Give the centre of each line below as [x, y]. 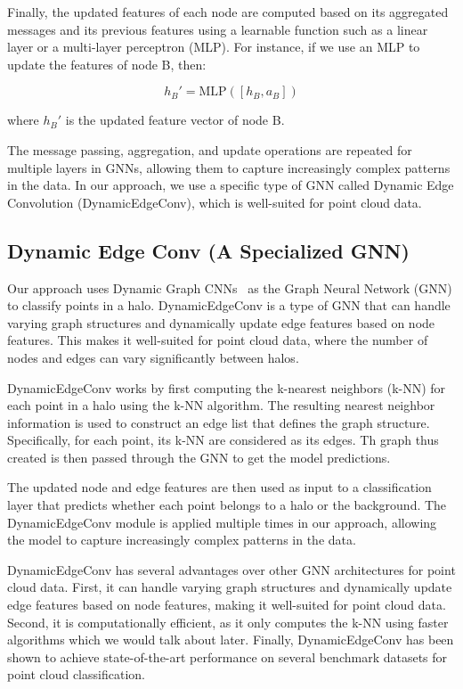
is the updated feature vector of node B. [175, 120]
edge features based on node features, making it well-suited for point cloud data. [227, 605]
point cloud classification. [76, 674]
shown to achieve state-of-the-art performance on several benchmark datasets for [227, 656]
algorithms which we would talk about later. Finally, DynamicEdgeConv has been [231, 640]
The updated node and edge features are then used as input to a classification [219, 487]
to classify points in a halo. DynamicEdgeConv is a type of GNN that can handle [229, 305]
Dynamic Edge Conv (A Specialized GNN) [208, 250]
